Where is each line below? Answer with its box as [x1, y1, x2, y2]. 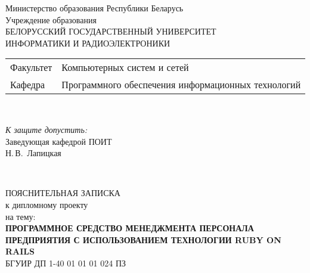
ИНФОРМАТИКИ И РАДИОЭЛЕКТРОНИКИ [5, 36, 170, 49]
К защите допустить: [5, 123, 88, 135]
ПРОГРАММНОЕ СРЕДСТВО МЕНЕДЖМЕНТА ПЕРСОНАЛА [5, 222, 254, 234]
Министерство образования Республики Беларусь [5, 2, 184, 14]
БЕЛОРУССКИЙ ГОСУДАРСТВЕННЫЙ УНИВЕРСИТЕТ [5, 25, 216, 38]
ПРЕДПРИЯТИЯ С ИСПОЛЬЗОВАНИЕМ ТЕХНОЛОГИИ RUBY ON [5, 233, 281, 246]
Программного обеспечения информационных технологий [61, 77, 301, 92]
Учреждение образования [5, 13, 97, 26]
